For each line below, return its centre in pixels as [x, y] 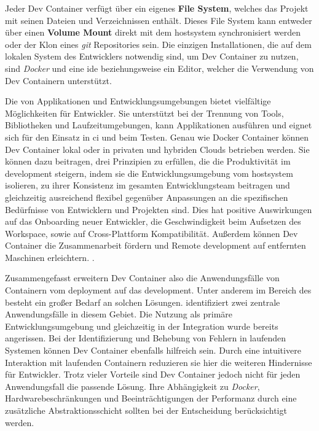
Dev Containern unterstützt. [58, 80]
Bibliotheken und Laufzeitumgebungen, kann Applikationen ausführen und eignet [159, 125]
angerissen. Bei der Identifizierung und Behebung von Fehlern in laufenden [146, 338]
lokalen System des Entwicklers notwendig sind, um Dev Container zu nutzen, [152, 56]
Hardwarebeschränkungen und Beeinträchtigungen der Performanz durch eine [151, 398]
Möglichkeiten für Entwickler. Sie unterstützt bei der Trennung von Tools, [144, 113]
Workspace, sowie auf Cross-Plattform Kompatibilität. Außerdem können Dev [152, 233]
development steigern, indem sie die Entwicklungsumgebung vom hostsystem [149, 173]
